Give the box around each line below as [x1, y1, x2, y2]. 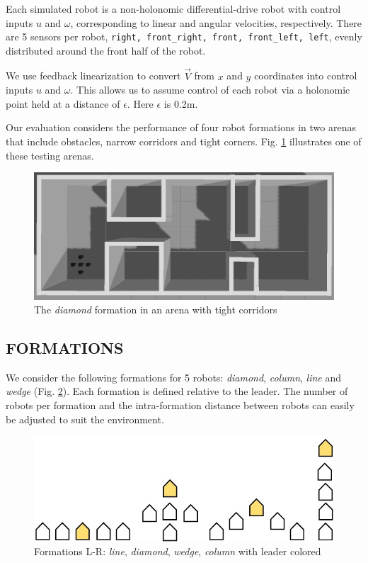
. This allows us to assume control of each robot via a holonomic [70, 82, 350, 97]
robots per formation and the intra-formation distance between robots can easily [6, 398, 355, 413]
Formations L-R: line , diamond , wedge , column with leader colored [34, 544, 321, 559]
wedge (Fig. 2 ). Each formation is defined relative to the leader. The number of [6, 384, 348, 398]
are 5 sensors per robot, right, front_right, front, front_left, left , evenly [6, 29, 362, 44]
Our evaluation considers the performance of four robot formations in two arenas [6, 120, 356, 135]
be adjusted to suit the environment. [6, 411, 164, 426]
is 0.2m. [163, 96, 198, 111]
